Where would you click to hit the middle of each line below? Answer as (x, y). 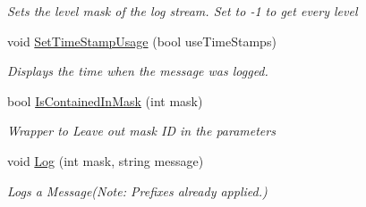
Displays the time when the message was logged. (138, 71)
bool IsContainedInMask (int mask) (105, 100)
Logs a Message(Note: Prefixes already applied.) (137, 190)
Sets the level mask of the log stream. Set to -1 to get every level (183, 11)
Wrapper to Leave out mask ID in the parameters (141, 131)
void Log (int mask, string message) (106, 160)
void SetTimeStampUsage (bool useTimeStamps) (142, 41)
